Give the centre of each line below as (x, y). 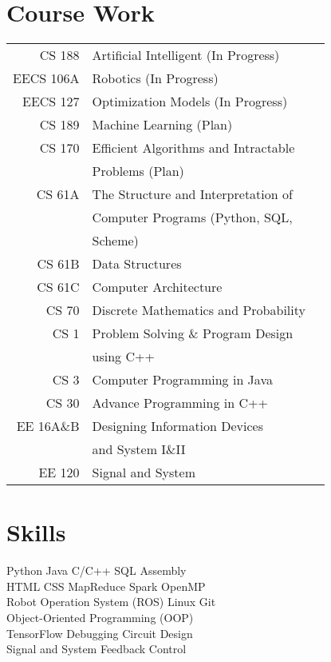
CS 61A (58, 194)
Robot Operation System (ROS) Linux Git (111, 602)
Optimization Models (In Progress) (190, 102)
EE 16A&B (48, 426)
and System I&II (139, 449)
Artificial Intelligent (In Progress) (186, 55)
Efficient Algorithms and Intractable (193, 148)
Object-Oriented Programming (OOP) (100, 618)
